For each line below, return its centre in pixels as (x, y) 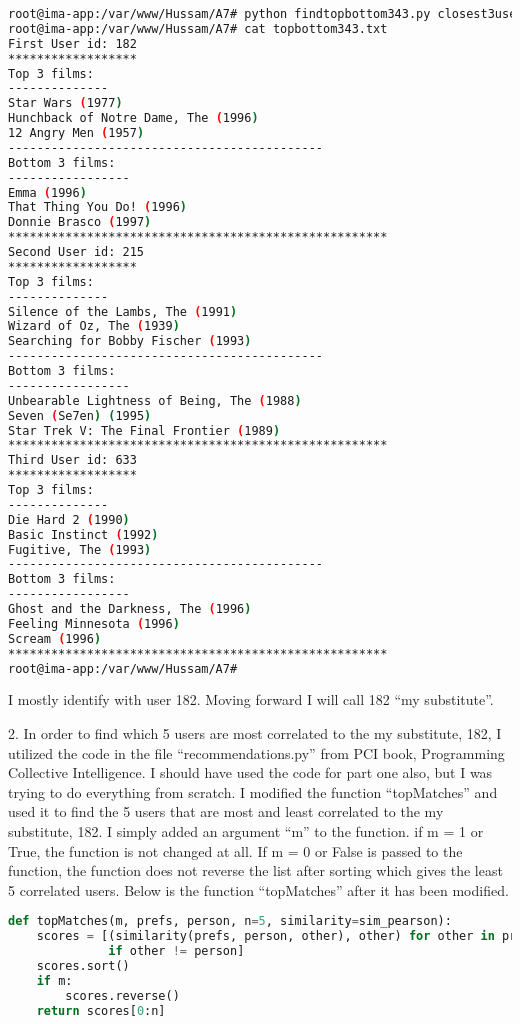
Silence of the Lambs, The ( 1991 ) (123, 311)
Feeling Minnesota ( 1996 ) (94, 623)
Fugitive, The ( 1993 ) (80, 549)
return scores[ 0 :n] (101, 1010)
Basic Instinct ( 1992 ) (83, 534)
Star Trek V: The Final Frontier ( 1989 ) (144, 430)
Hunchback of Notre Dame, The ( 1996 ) (133, 118)
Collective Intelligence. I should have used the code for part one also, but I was (250, 772)
